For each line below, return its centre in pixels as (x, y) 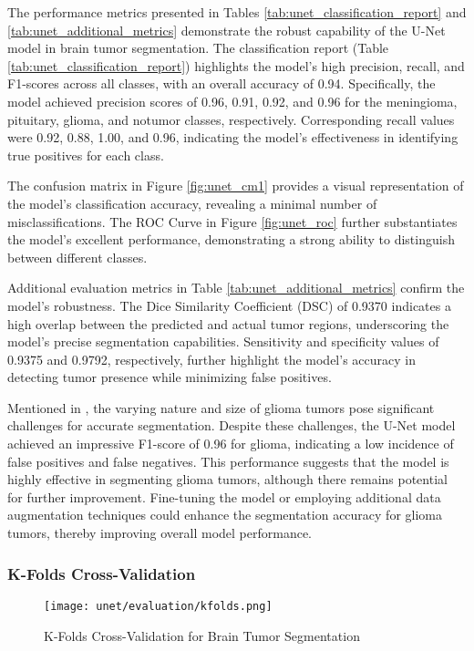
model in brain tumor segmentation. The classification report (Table (198, 48)
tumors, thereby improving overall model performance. (160, 533)
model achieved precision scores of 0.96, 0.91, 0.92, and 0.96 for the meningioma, (232, 101)
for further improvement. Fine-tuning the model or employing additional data (224, 496)
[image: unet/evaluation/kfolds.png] (158, 606)
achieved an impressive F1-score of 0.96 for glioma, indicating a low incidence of (231, 444)
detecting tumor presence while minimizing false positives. (170, 377)
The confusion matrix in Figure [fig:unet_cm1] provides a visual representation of (236, 186)
